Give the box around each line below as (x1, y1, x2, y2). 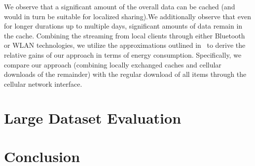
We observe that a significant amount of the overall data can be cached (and (4, 1, 235, 11)
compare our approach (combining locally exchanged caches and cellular (4, 59, 221, 69)
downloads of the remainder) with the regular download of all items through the (4, 69, 247, 79)
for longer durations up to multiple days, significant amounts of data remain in (4, 21, 243, 31)
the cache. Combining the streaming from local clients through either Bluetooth (4, 30, 245, 40)
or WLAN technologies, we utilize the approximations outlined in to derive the (4, 40, 246, 50)
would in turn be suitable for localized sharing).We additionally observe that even (4, 11, 251, 21)
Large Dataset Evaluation (4, 107, 182, 128)
